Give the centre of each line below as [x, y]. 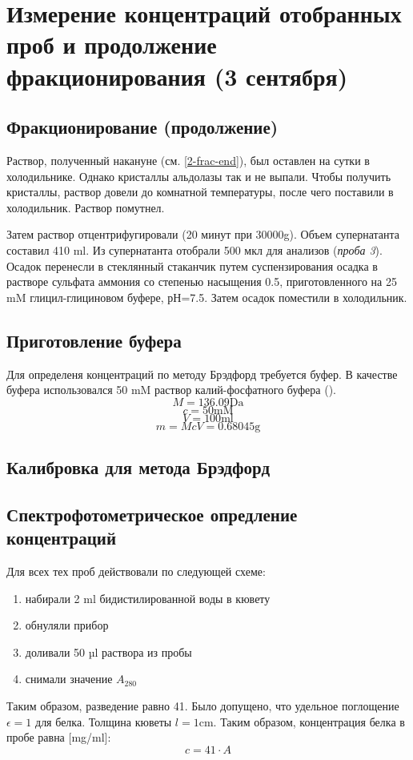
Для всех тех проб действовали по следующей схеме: [136, 571]
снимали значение [69, 679]
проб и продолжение [112, 44]
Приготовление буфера [94, 340]
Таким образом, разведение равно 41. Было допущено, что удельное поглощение [203, 706]
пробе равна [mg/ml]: [59, 737]
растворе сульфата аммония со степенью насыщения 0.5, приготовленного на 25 [202, 281]
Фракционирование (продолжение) [142, 127]
